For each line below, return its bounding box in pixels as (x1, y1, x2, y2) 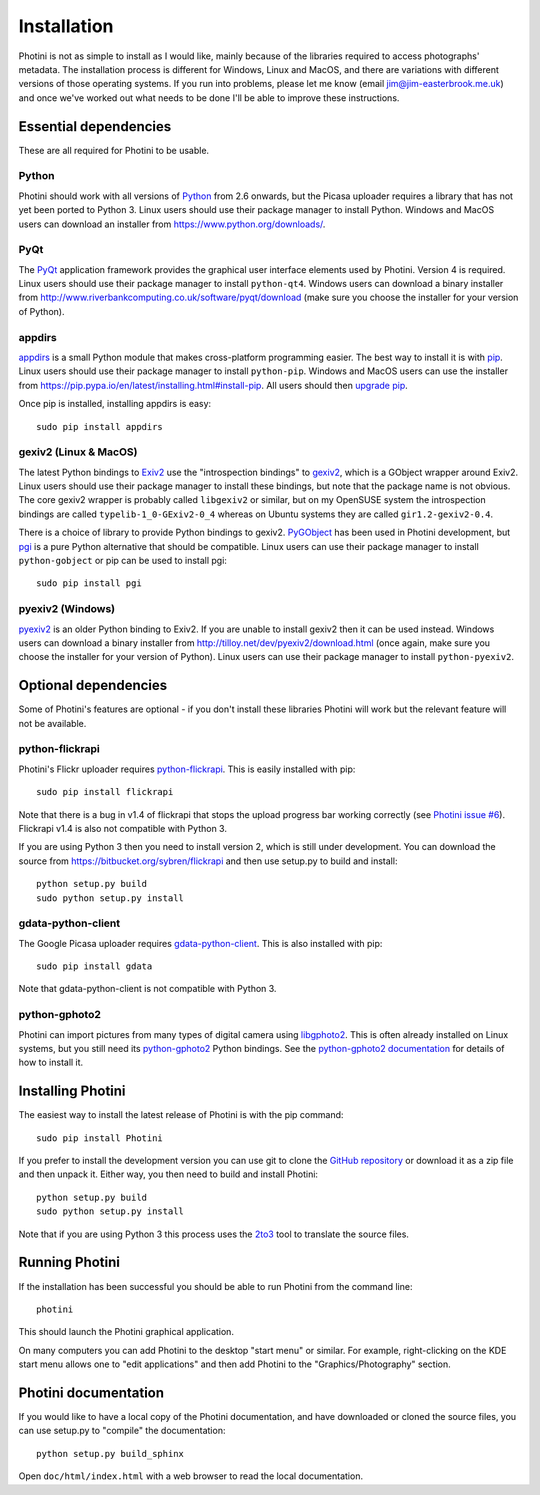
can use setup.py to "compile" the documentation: (18, 1425, 226, 1437)
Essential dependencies (18, 118, 172, 135)
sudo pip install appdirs (36, 421, 164, 432)
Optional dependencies (18, 677, 168, 694)
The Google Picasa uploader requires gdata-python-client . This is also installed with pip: (18, 937, 383, 949)
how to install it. (18, 1056, 84, 1069)
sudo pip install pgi (36, 578, 142, 589)
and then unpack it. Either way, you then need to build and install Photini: (18, 1168, 319, 1180)
